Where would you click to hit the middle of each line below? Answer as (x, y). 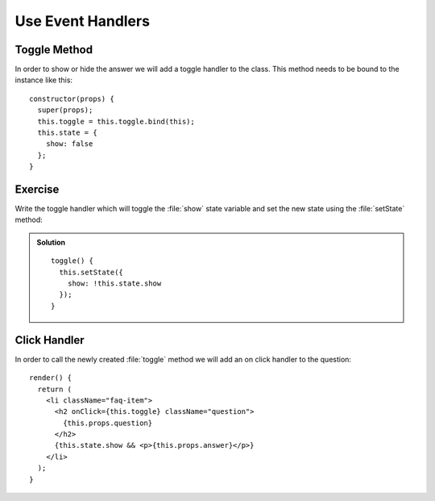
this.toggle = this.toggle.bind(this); (116, 121)
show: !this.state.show (114, 284)
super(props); (65, 110)
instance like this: (43, 80)
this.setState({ (91, 272)
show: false (69, 144)
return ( (55, 389)
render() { (51, 378)
